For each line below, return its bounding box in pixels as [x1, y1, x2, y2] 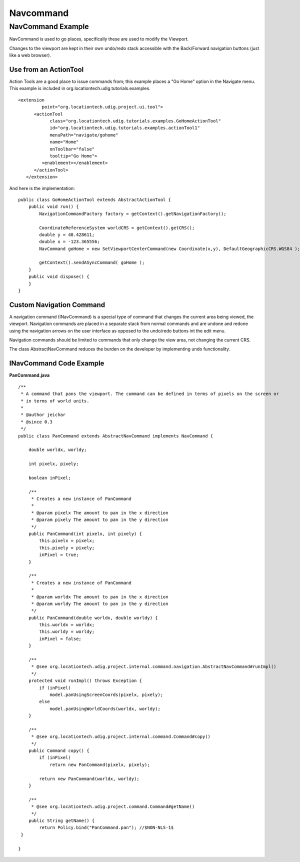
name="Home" [49, 139, 79, 145]
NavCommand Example [9, 22, 89, 31]
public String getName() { [28, 818, 95, 823]
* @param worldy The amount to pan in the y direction [31, 600, 168, 606]
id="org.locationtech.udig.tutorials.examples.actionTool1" [49, 125, 200, 131]
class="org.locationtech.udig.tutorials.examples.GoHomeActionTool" [49, 118, 221, 124]
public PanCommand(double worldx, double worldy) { [28, 615, 158, 620]
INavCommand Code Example [9, 359, 104, 367]
